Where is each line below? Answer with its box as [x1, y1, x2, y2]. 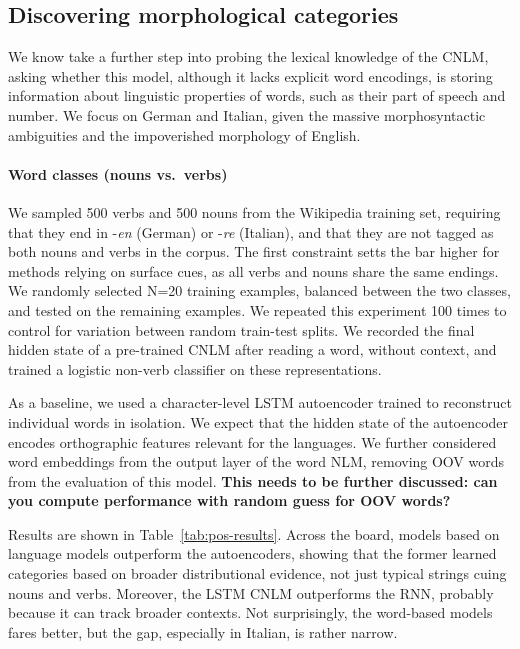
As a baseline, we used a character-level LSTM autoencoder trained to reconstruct [8, 392, 512, 413]
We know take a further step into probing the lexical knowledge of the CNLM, [8, 46, 489, 67]
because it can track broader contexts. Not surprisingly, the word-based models [8, 602, 493, 623]
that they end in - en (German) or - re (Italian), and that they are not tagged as [8, 221, 494, 242]
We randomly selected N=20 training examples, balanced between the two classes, [8, 280, 511, 301]
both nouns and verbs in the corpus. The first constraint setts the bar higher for [8, 241, 500, 262]
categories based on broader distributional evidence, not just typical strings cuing [8, 563, 507, 584]
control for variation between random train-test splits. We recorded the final [8, 319, 475, 340]
